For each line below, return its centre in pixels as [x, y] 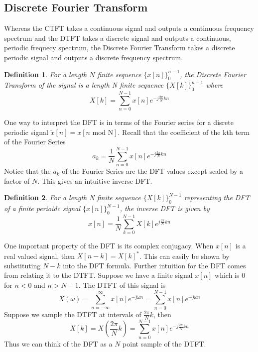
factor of [17, 180]
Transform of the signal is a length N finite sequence [84, 85]
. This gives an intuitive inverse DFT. [95, 180]
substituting [22, 265]
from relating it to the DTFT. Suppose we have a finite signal [98, 275]
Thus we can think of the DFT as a [58, 343]
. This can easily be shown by [184, 256]
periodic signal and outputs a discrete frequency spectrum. [94, 57]
